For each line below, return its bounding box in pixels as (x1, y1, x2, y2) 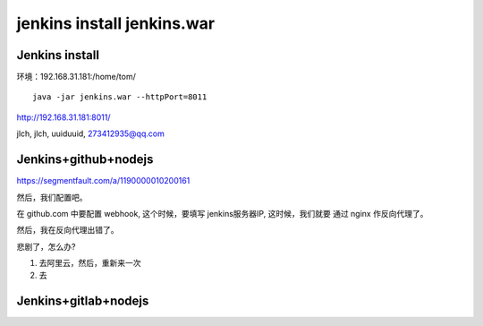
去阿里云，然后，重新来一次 (38, 258, 141, 269)
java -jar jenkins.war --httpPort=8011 (32, 92, 208, 102)
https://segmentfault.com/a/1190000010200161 (16, 176, 191, 186)
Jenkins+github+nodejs (16, 152, 154, 167)
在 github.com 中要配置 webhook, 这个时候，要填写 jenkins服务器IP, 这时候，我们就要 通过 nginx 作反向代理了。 (16, 208, 428, 219)
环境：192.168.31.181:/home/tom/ (16, 72, 136, 82)
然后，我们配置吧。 (16, 192, 88, 202)
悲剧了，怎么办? (16, 241, 76, 252)
